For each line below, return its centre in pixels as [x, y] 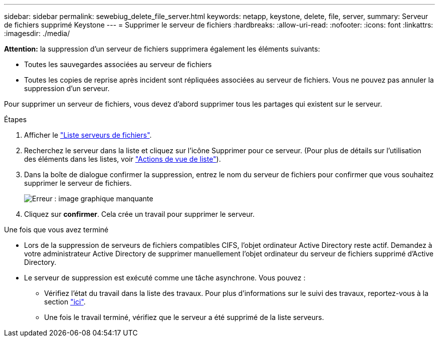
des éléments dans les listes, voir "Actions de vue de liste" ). [123, 159]
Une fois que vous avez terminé [56, 230]
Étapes [16, 119]
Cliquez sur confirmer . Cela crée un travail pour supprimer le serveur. [139, 214]
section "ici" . [65, 302]
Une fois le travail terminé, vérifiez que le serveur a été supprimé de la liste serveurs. [184, 317]
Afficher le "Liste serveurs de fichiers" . [88, 135]
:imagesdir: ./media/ [37, 33]
